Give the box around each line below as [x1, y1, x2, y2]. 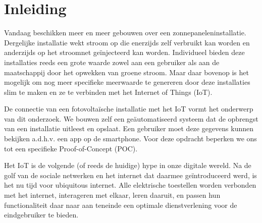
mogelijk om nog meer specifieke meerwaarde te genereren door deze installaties [4, 77, 250, 87]
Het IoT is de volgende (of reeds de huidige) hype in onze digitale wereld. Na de [4, 160, 251, 171]
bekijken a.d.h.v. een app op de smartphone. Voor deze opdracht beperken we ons [4, 133, 257, 144]
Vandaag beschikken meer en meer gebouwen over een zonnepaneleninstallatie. [4, 27, 246, 38]
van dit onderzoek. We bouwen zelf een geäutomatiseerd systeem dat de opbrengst [4, 113, 258, 124]
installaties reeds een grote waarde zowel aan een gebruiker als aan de [4, 57, 220, 67]
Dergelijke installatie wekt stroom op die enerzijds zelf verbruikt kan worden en [4, 37, 250, 47]
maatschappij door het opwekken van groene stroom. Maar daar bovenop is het [4, 67, 249, 77]
